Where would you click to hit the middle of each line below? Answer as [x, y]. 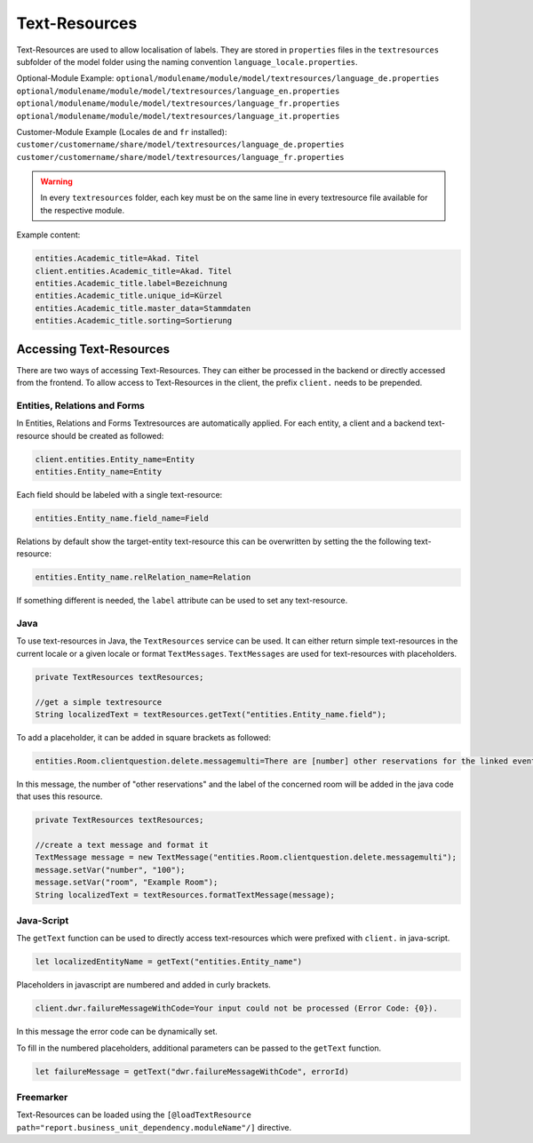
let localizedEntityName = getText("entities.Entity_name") [169, 962]
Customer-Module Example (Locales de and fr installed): [122, 132]
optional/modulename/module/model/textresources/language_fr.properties [178, 104]
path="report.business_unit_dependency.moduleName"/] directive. [154, 1127]
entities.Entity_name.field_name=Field [122, 518]
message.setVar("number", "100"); [110, 870]
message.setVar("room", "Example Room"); [127, 883]
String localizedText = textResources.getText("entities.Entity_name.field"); [211, 714]
